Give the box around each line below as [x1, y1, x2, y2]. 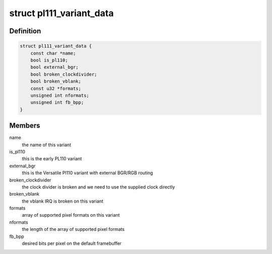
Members [9, 121, 40, 130]
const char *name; [30, 50, 76, 56]
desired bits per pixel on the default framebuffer [22, 240, 122, 246]
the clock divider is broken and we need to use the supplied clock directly [22, 184, 175, 190]
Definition [9, 27, 41, 35]
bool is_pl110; [30, 57, 68, 63]
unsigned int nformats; [30, 92, 89, 98]
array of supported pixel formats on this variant [22, 212, 120, 218]
